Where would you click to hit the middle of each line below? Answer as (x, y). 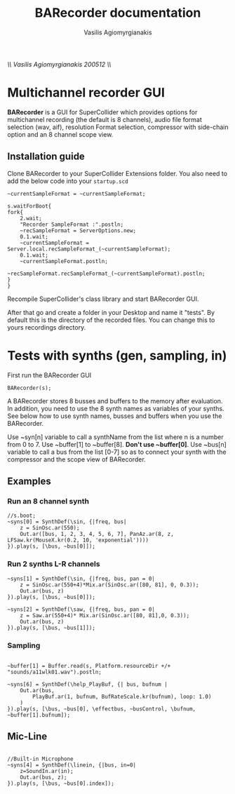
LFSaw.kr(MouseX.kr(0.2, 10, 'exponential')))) (78, 540)
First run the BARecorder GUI (49, 375)
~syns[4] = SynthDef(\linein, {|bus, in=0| (72, 765)
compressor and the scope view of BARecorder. (76, 459)
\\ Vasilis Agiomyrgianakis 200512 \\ (59, 64)
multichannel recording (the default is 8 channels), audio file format (105, 119)
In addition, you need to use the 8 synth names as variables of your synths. (116, 408)
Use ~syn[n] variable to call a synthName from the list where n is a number (115, 437)
